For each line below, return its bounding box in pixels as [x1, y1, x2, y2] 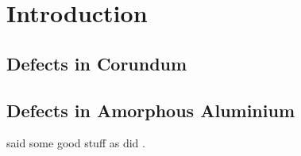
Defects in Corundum [6, 51, 187, 75]
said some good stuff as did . [6, 135, 145, 151]
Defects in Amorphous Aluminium [6, 97, 295, 122]
